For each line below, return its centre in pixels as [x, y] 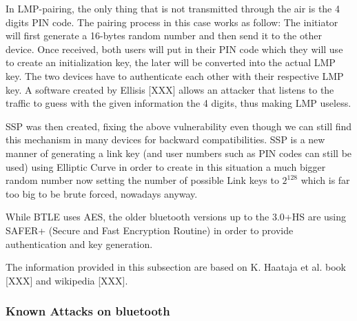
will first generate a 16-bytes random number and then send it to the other [164, 35]
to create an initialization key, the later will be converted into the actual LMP [171, 62]
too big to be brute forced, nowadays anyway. [102, 193]
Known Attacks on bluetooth [88, 311]
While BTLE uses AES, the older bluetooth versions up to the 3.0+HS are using [176, 217]
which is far [325, 180]
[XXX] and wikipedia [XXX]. [67, 280]
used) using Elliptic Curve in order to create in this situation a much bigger [166, 166]
